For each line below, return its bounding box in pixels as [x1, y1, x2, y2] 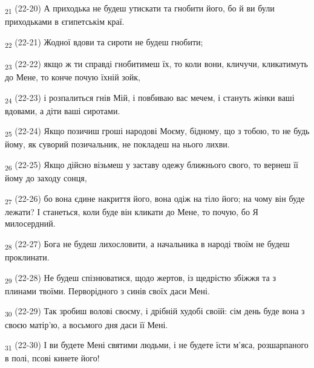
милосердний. [5, 217, 56, 230]
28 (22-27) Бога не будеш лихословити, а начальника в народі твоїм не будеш [5, 237, 290, 251]
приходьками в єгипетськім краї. [5, 15, 125, 28]
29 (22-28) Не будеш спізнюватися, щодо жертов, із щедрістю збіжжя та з [5, 271, 276, 285]
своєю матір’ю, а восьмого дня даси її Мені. [5, 318, 168, 331]
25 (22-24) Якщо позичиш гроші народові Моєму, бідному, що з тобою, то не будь [5, 124, 310, 139]
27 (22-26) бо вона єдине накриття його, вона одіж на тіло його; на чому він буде [5, 192, 305, 206]
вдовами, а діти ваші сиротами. [5, 104, 120, 117]
